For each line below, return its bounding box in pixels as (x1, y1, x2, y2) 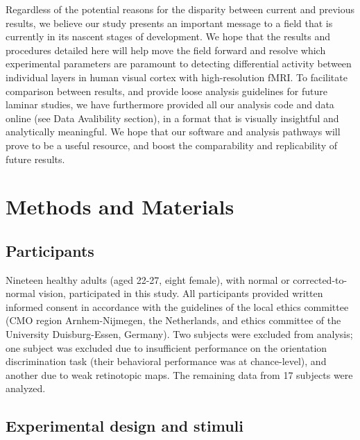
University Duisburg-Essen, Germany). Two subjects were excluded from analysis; (6, 327, 353, 341)
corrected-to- (293, 272, 348, 287)
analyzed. (6, 381, 46, 396)
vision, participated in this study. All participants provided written (38, 286, 323, 301)
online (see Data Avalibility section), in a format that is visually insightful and (6, 110, 339, 125)
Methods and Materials (6, 192, 234, 221)
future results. (6, 151, 65, 166)
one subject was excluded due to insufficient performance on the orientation (6, 340, 327, 355)
